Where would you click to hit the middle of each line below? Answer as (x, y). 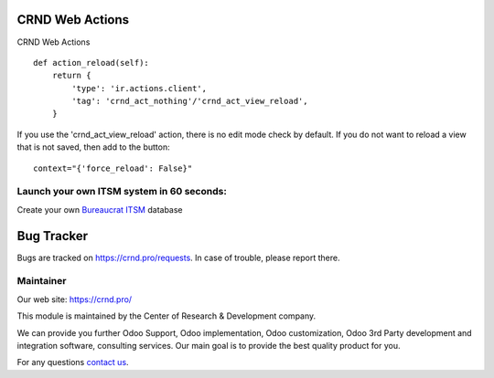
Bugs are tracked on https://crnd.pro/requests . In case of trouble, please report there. (178, 257)
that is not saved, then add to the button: (93, 147)
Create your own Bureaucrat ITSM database (100, 209)
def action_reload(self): (91, 63)
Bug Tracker (53, 236)
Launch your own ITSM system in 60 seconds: (122, 192)
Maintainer (42, 281)
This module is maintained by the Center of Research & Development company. (166, 316)
